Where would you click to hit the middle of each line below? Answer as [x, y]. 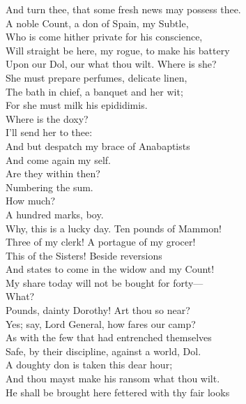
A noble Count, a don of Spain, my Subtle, [97, 23]
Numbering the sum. [49, 187]
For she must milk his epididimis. [77, 105]
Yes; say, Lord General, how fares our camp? [101, 323]
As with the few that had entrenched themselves [109, 337]
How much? [31, 201]
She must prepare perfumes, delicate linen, [97, 77]
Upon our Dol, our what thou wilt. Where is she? [111, 64]
